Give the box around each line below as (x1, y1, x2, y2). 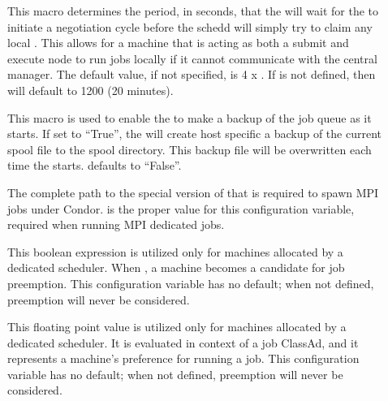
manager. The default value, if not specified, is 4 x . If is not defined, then (7, 66, 376, 83)
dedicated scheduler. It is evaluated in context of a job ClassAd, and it (7, 334, 359, 351)
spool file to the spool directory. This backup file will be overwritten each (7, 140, 372, 157)
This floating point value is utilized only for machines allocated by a (7, 318, 347, 335)
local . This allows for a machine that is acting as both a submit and (7, 34, 349, 51)
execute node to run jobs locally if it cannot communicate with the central (7, 50, 377, 67)
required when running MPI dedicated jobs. (7, 216, 225, 233)
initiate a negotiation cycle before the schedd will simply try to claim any (7, 18, 373, 35)
